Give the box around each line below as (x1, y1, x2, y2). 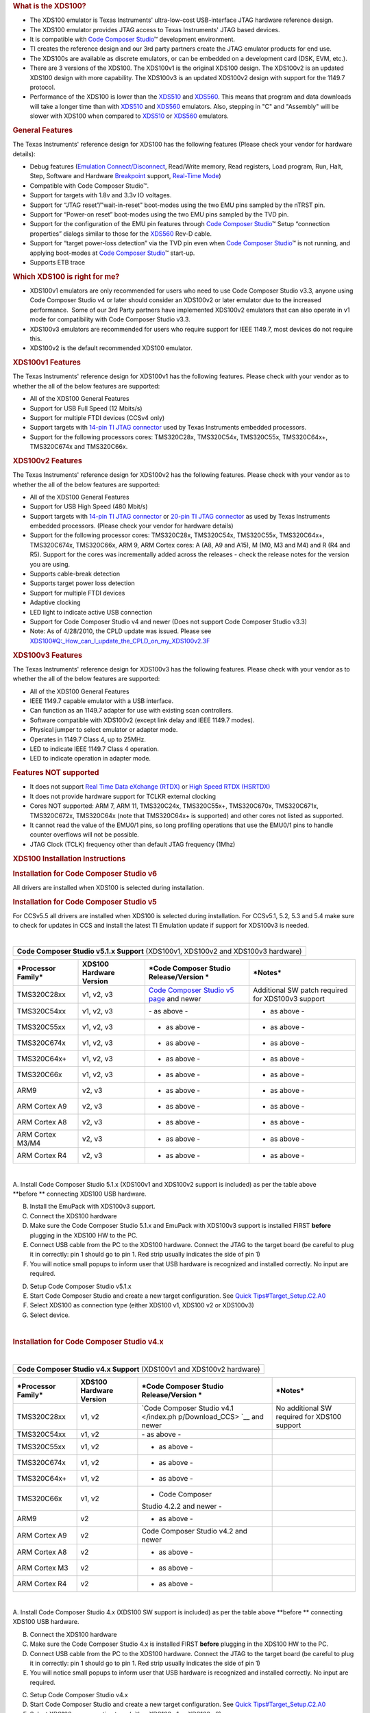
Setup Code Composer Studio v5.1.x (29, 1282, 132, 1290)
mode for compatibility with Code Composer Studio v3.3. (29, 315, 191, 323)
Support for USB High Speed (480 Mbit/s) (29, 502, 148, 510)
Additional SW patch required (252, 985, 348, 995)
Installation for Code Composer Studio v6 (12, 869, 158, 878)
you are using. (29, 560, 71, 568)
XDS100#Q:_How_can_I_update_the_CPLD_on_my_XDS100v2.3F (29, 637, 210, 645)
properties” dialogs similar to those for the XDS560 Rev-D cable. (29, 230, 212, 238)
